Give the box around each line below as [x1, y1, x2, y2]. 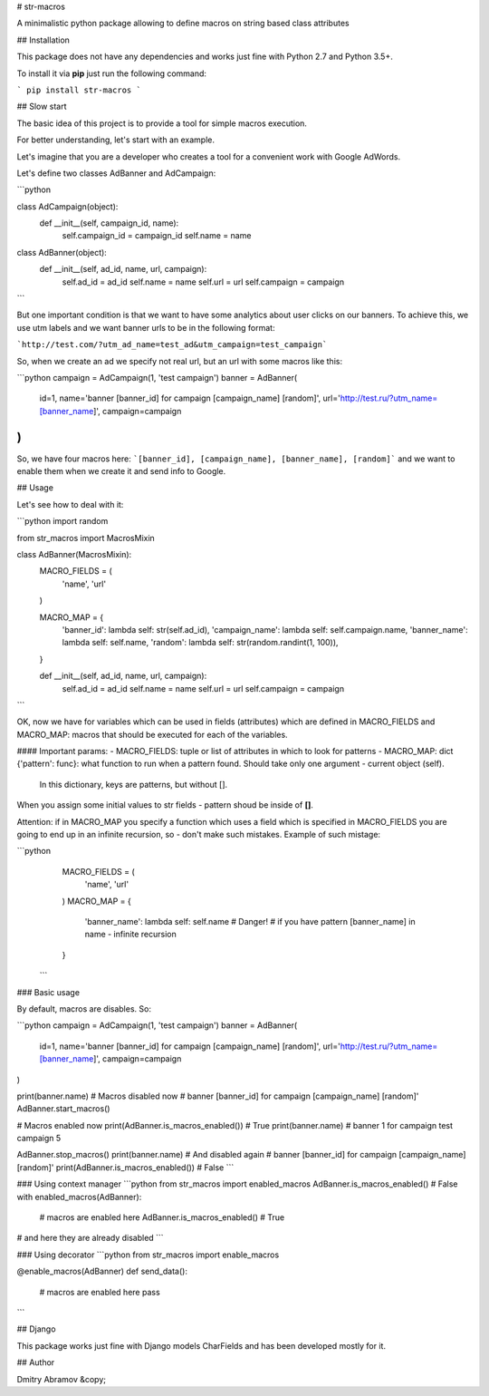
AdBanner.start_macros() [16, 1103, 110, 1114]
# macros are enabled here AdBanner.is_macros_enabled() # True [39, 1212, 285, 1223]
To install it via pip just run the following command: [16, 68, 207, 79]
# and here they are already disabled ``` [16, 1233, 164, 1244]
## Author [16, 1357, 55, 1368]
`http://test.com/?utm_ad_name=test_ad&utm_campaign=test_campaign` [16, 340, 328, 350]
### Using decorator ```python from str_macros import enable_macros [16, 1249, 280, 1260]
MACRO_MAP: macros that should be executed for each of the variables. [16, 729, 289, 740]
